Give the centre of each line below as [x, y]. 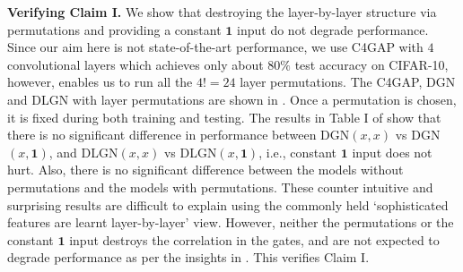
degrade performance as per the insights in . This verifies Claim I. [188, 257]
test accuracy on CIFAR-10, [371, 64]
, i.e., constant [298, 152]
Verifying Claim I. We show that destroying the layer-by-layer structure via [222, 12]
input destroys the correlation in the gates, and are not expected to [254, 239]
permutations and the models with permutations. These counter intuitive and [220, 187]
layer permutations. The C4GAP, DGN [348, 82]
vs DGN [418, 135]
